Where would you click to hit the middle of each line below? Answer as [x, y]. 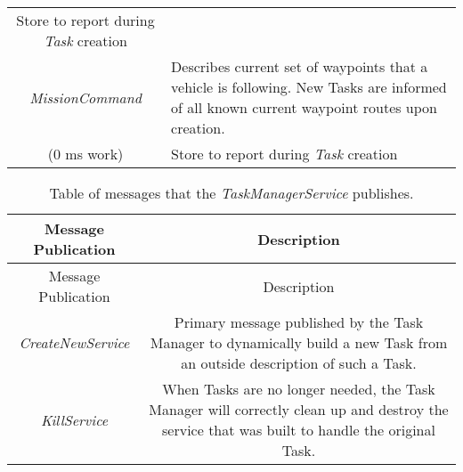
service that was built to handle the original [299, 430]
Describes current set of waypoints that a [300, 66]
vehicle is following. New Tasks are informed [309, 87]
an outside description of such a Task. [299, 363]
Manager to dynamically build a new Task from [299, 342]
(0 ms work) [85, 154]
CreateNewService [74, 342]
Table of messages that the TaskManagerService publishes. [231, 193]
